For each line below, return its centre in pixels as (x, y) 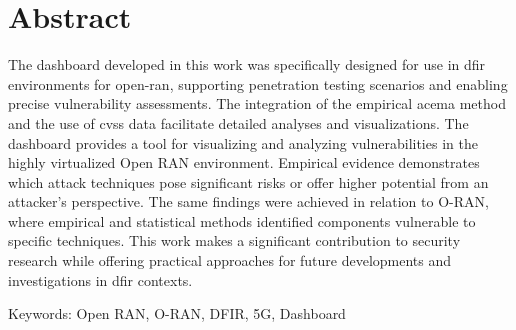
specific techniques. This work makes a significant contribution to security (234, 240)
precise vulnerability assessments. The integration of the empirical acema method (257, 103)
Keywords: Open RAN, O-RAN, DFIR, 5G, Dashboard (177, 313)
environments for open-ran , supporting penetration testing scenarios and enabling (258, 83)
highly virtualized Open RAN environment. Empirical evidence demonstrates (244, 162)
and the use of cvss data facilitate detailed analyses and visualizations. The (238, 122)
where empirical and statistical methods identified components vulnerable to (242, 220)
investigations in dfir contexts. (100, 279)
